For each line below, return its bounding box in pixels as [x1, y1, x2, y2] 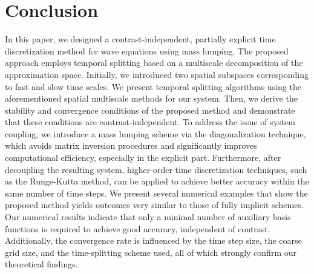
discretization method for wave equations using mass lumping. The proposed [5, 44, 289, 57]
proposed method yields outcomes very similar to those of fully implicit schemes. [5, 198, 304, 211]
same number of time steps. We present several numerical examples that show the [5, 186, 308, 199]
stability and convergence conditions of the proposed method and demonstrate [5, 103, 295, 116]
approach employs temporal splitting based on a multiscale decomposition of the [5, 56, 303, 69]
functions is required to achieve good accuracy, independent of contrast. [5, 222, 270, 235]
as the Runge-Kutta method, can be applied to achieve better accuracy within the [5, 175, 309, 188]
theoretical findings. [5, 258, 78, 270]
